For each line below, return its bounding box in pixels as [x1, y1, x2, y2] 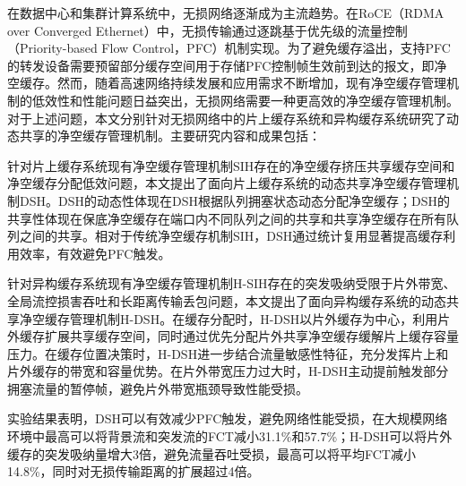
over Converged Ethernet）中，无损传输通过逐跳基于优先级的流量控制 [7, 21, 408, 39]
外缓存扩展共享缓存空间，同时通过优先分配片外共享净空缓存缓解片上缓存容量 [7, 327, 459, 345]
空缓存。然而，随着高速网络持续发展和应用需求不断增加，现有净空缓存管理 [7, 73, 446, 92]
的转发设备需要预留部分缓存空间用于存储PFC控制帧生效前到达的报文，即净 [7, 55, 447, 74]
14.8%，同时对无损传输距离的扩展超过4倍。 [7, 462, 260, 481]
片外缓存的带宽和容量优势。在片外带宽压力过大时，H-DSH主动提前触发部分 [7, 362, 449, 380]
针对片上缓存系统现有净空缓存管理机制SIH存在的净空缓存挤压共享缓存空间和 [7, 156, 455, 175]
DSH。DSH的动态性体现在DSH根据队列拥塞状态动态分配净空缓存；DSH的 [19, 191, 450, 209]
